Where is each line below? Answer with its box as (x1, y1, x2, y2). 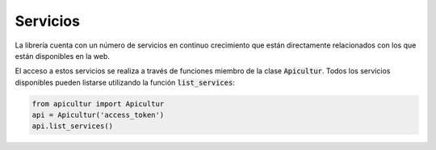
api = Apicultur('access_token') (31, 110, 165, 120)
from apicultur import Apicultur (31, 99, 165, 108)
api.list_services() (31, 122, 113, 131)
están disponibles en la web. (15, 51, 111, 60)
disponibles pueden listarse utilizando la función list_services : (15, 77, 236, 87)
